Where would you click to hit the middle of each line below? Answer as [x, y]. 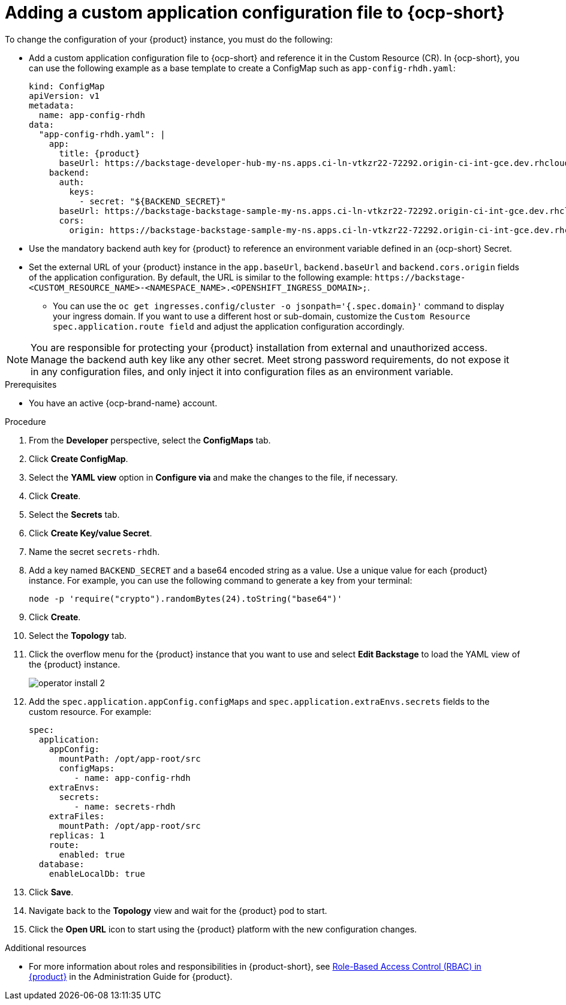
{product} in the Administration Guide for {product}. [131, 976]
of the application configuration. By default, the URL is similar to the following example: [201, 277]
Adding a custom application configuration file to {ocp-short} [255, 13]
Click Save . [51, 892]
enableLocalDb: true [97, 873]
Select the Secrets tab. [74, 514]
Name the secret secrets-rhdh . [94, 551]
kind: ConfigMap [67, 86]
